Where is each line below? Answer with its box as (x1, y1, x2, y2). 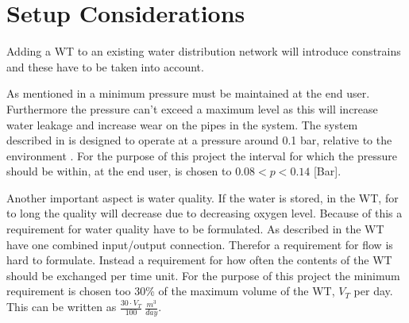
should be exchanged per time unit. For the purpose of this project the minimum (6, 267, 400, 283)
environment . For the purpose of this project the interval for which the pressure (6, 147, 398, 163)
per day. (353, 283, 393, 299)
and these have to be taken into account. (6, 58, 204, 75)
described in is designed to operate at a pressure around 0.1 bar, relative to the (6, 132, 392, 148)
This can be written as (6, 298, 117, 315)
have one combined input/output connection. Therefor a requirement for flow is (6, 236, 393, 252)
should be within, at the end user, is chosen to (6, 163, 232, 179)
